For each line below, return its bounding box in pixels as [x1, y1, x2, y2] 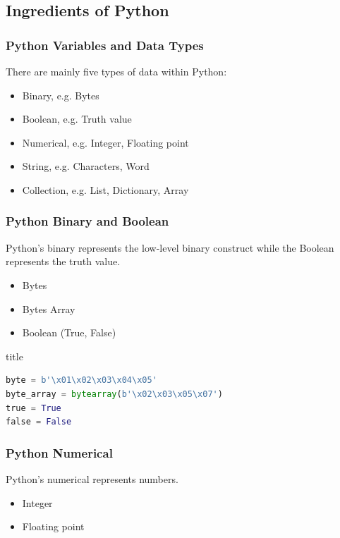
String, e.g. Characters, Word [22, 159, 150, 173]
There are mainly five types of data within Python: [6, 64, 227, 78]
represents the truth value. [6, 254, 121, 269]
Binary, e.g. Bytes [22, 87, 99, 102]
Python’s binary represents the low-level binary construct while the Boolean [6, 240, 334, 255]
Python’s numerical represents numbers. [6, 471, 178, 486]
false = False [6, 417, 72, 427]
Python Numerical [6, 444, 113, 461]
